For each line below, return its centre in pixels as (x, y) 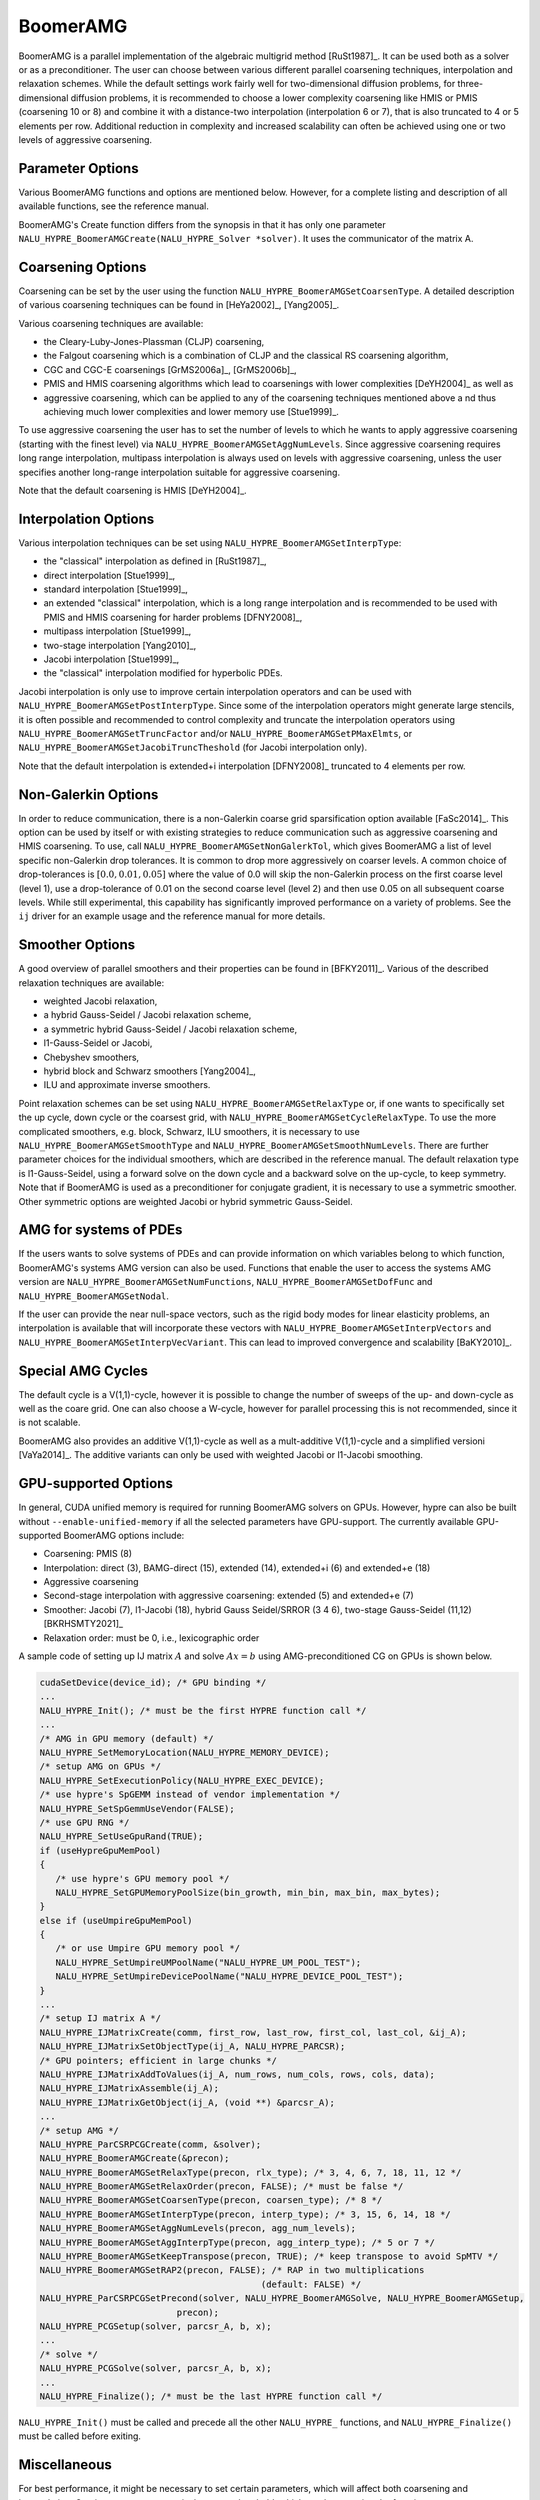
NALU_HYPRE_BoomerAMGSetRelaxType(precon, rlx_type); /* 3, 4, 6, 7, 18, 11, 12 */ (250, 2172)
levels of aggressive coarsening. (85, 139)
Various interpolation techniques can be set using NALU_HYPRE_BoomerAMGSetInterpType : (210, 542)
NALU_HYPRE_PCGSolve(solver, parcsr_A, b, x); (155, 2368)
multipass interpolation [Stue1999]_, (117, 631)
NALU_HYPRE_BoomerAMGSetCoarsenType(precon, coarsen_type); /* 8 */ (211, 2200)
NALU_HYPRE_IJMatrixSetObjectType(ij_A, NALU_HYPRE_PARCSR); (192, 2046)
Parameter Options (78, 168)
